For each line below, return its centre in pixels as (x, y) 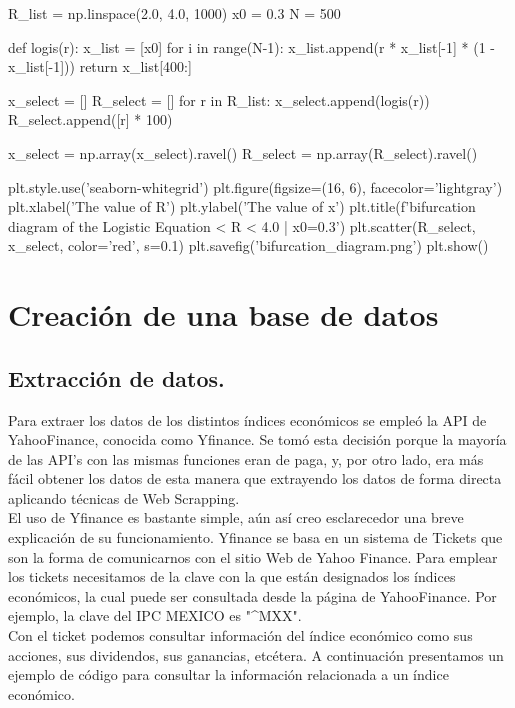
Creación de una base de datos (223, 314)
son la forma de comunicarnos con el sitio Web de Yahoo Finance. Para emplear (253, 556)
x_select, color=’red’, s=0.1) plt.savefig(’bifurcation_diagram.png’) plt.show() (248, 245)
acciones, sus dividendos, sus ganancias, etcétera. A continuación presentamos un (256, 654)
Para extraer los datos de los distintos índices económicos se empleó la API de (247, 419)
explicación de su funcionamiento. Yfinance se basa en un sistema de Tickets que (255, 537)
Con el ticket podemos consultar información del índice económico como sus (240, 635)
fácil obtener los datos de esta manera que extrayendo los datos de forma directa (255, 478)
